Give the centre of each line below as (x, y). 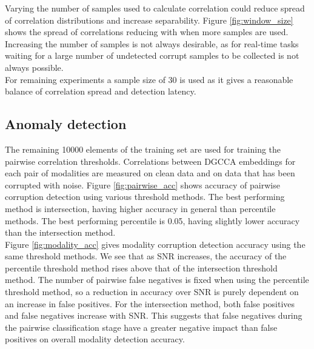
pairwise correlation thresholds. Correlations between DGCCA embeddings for (150, 161)
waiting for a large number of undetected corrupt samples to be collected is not (152, 55)
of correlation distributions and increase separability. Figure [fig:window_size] (149, 20)
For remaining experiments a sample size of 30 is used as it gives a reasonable (149, 79)
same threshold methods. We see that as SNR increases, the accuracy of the (146, 256)
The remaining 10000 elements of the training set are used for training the (143, 149)
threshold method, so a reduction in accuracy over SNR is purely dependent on (152, 292)
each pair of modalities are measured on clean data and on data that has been (150, 173)
